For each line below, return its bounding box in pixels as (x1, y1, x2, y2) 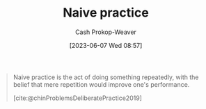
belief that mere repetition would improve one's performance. (13, 80, 190, 88)
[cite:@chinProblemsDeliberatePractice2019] (13, 94, 142, 102)
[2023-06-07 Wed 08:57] (69, 41, 143, 49)
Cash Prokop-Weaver (74, 28, 137, 36)
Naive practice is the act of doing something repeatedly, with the (13, 73, 199, 81)
